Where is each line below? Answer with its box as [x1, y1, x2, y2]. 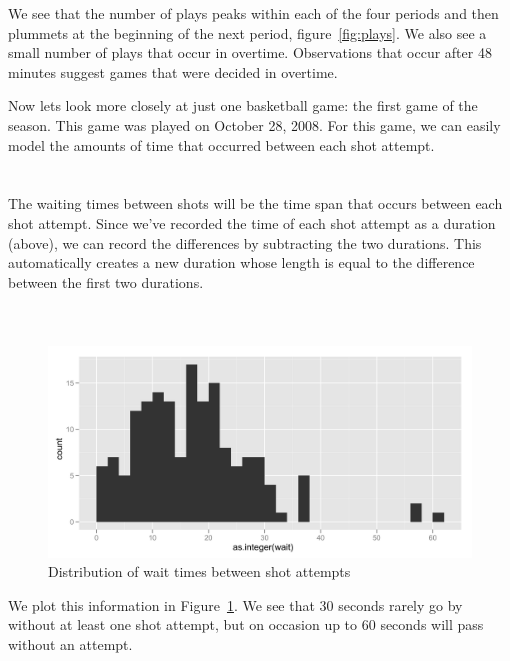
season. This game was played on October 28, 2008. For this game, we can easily [8, 114, 501, 135]
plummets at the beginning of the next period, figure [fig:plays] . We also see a [8, 22, 487, 43]
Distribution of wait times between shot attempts [48, 561, 351, 582]
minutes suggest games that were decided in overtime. [8, 61, 338, 82]
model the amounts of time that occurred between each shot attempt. [8, 134, 435, 155]
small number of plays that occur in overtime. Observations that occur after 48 [8, 42, 492, 63]
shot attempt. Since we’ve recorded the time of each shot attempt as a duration [8, 212, 496, 233]
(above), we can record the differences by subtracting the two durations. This [8, 232, 482, 253]
